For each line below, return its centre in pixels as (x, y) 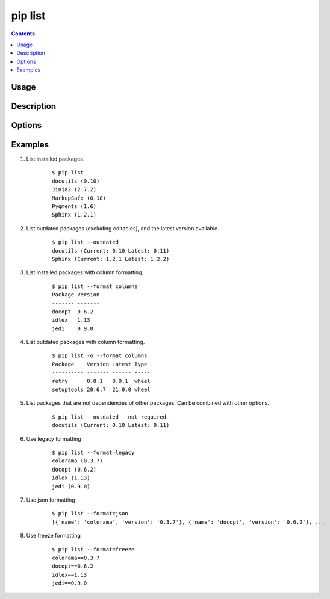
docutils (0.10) (76, 181)
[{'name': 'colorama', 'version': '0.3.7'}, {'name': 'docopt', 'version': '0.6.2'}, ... (188, 522)
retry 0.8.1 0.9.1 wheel (101, 381)
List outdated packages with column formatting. (86, 342)
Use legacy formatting (54, 438)
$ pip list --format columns (95, 286)
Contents (23, 34)
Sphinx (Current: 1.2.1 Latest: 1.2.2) (111, 259)
